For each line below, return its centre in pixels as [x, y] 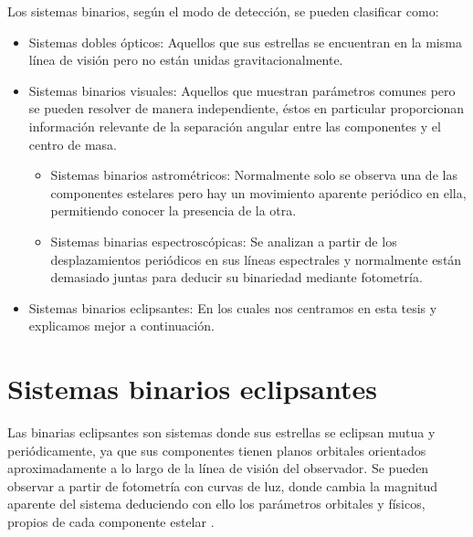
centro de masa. [73, 144]
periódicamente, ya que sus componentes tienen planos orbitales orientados [217, 450]
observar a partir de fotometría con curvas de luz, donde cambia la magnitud [222, 485]
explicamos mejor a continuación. [121, 326]
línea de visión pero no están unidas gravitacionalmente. [186, 60]
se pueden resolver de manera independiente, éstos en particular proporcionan [247, 108]
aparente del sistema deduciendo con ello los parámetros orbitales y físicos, [216, 504]
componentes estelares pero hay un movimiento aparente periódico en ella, [258, 192]
